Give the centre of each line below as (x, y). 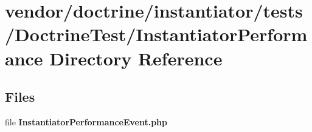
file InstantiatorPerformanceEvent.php (86, 121)
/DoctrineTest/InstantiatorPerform (156, 34)
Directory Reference (136, 58)
